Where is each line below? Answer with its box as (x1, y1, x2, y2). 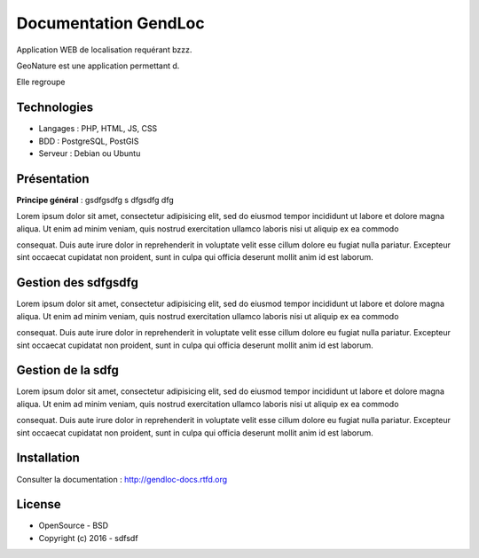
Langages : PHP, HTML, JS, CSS (38, 123, 158, 134)
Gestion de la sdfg (16, 363, 120, 378)
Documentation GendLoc (16, 13, 205, 33)
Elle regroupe (16, 76, 66, 88)
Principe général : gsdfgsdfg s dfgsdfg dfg (16, 194, 175, 205)
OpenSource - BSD (38, 520, 109, 531)
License (16, 497, 61, 512)
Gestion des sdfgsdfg (16, 275, 139, 290)
